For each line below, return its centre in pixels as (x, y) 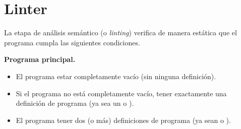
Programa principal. (40, 59)
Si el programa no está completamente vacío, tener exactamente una (121, 93)
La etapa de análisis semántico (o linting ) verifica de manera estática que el (120, 33)
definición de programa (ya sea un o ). (75, 103)
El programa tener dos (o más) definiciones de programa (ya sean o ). (123, 120)
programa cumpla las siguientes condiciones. (72, 42)
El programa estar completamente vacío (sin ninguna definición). (116, 76)
